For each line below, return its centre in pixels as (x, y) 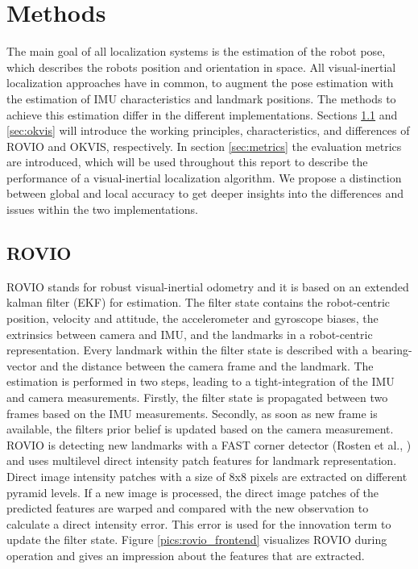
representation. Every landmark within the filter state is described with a (187, 350)
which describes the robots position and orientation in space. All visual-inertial (201, 67)
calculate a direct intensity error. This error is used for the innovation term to (199, 523)
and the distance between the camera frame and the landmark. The (207, 365)
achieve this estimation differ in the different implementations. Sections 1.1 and (202, 114)
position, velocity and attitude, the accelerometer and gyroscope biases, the (192, 318)
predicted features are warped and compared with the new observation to (188, 508)
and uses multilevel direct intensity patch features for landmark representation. (202, 460)
